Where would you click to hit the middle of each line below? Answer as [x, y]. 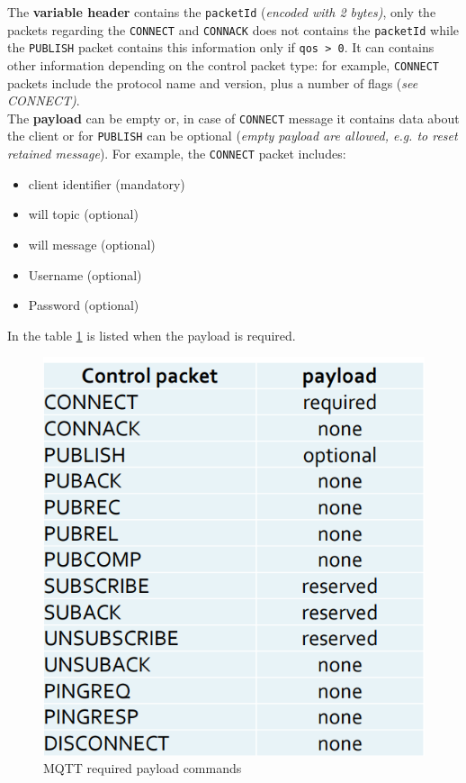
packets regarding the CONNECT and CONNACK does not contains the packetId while [233, 29]
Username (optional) [85, 274]
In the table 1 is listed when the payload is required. [152, 335]
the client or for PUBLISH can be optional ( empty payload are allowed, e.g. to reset [233, 136]
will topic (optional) [83, 214]
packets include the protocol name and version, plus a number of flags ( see [213, 82]
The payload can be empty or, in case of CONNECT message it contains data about [233, 118]
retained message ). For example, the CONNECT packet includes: [177, 154]
